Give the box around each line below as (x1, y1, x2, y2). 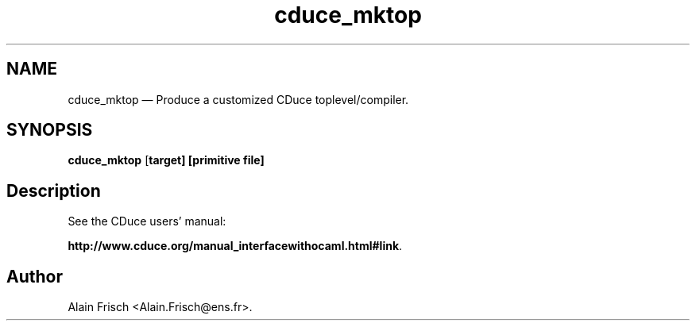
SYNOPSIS (6, 120, 93, 140)
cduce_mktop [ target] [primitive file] (68, 153, 265, 167)
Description (6, 180, 101, 201)
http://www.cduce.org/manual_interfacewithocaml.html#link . (68, 239, 403, 253)
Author (6, 266, 63, 287)
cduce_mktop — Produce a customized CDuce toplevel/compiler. (68, 92, 409, 106)
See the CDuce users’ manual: (68, 214, 226, 229)
